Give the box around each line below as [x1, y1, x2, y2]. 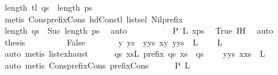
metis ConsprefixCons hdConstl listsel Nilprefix [4, 12, 183, 25]
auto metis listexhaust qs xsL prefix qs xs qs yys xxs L [4, 47, 265, 60]
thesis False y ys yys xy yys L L [4, 35, 223, 48]
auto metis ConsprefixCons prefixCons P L [4, 58, 190, 71]
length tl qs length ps [4, 1, 92, 13]
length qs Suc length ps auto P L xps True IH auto [4, 24, 273, 37]
